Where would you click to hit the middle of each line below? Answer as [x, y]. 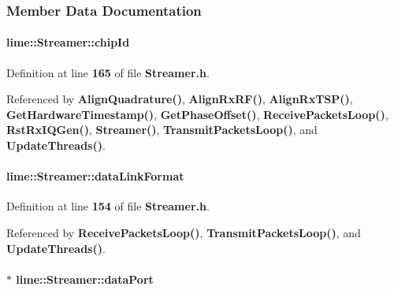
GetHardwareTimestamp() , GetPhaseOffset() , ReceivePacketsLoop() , [197, 114]
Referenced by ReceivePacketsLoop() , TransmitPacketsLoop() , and [184, 232]
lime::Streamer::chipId [68, 42]
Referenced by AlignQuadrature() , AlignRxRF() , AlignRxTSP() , [180, 99]
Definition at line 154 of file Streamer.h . [108, 206]
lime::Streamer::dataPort [85, 279]
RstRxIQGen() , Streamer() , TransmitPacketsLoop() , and [162, 130]
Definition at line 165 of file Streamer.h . [108, 72]
